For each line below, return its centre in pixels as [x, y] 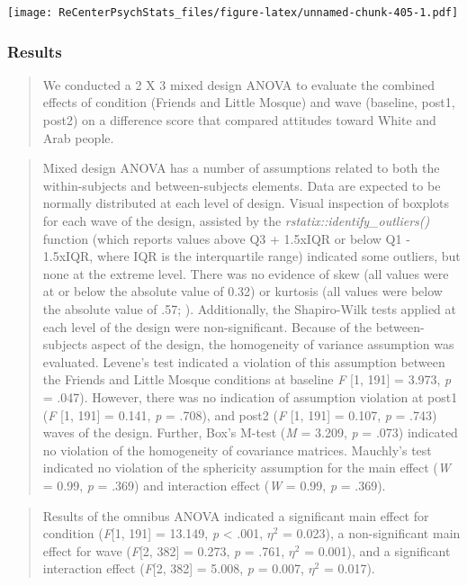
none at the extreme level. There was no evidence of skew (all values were [246, 273]
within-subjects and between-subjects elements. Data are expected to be [242, 185]
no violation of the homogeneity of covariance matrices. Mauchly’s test [237, 450]
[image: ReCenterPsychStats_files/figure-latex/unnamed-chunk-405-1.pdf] [233, 13]
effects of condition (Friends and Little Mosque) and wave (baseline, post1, [249, 102]
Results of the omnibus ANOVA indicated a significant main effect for [236, 515]
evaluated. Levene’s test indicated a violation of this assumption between [244, 361]
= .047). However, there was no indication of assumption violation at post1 [250, 396]
